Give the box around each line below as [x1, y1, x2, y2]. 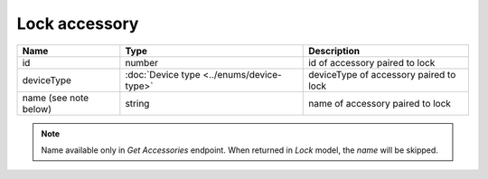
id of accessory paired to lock [308, 56, 436, 69]
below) [22, 102, 52, 115]
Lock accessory [16, 14, 139, 33]
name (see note [22, 91, 89, 104]
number [125, 56, 158, 69]
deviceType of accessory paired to [308, 68, 456, 80]
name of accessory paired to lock [308, 97, 452, 109]
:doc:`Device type [125, 68, 201, 80]
